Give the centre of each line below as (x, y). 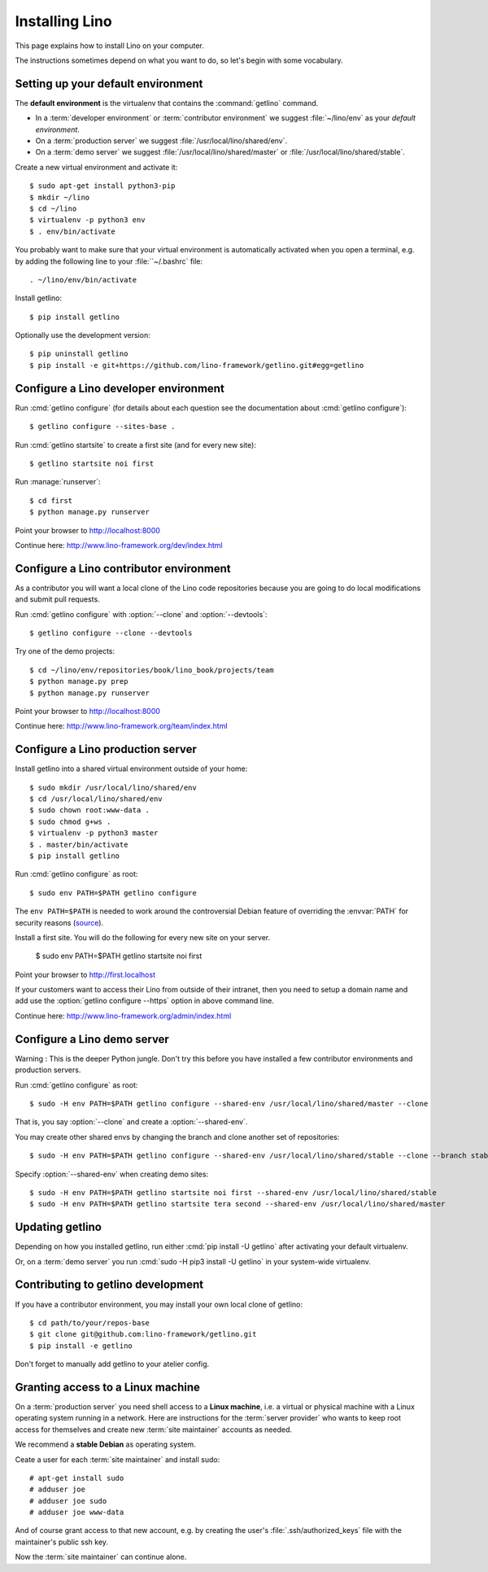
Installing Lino (64, 21)
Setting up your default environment (109, 83)
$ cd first (51, 500)
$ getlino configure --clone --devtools (111, 633)
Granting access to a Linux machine (108, 1387)
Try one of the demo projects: (65, 651)
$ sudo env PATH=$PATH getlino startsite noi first (119, 956)
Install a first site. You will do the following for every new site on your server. (143, 937)
